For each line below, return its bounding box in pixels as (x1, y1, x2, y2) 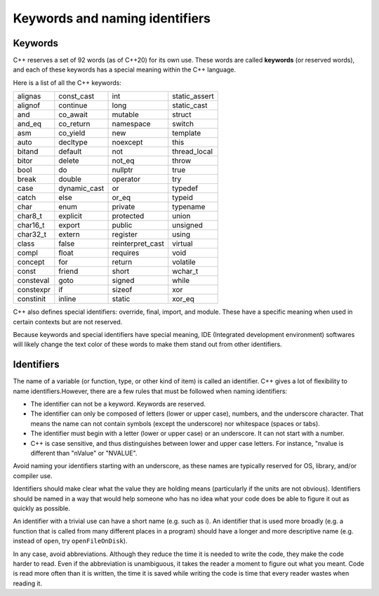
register (112, 230, 138, 239)
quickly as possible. (13, 504, 70, 512)
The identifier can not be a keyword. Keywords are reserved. (30, 400, 206, 409)
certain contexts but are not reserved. (13, 317, 123, 326)
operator (112, 174, 140, 184)
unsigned (172, 220, 204, 230)
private (112, 202, 135, 212)
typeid (172, 193, 193, 203)
